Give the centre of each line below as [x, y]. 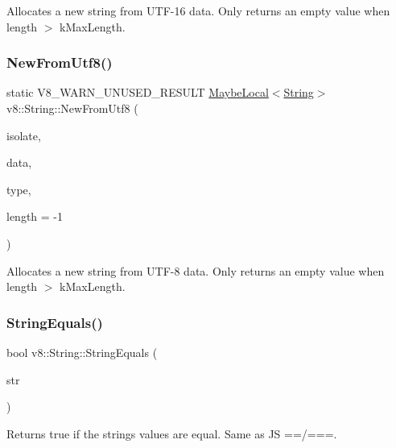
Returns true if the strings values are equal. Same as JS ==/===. [172, 433]
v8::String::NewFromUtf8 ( [72, 108]
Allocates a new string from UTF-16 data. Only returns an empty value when [198, 10]
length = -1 [35, 216]
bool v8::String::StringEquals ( [82, 352]
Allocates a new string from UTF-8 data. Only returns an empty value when [196, 270]
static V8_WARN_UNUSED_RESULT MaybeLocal [138, 92]
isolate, [24, 135]
